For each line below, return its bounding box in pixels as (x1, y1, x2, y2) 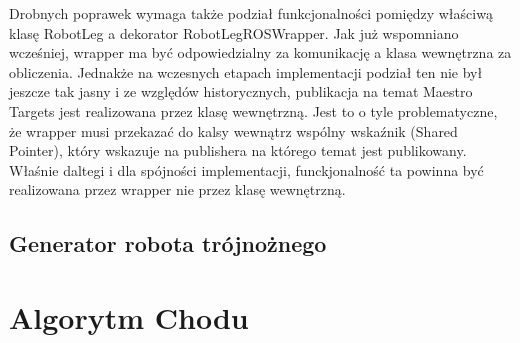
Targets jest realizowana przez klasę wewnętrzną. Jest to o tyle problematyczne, (9, 100, 498, 121)
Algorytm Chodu (9, 296, 249, 337)
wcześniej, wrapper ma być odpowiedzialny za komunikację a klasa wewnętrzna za (9, 42, 512, 63)
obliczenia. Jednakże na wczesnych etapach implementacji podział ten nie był (9, 61, 483, 82)
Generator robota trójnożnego (9, 228, 327, 259)
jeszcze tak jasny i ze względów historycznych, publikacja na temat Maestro (9, 81, 473, 102)
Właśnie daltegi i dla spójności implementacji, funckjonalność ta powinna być (9, 159, 484, 180)
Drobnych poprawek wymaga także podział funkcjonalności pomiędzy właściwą (9, 3, 493, 23)
